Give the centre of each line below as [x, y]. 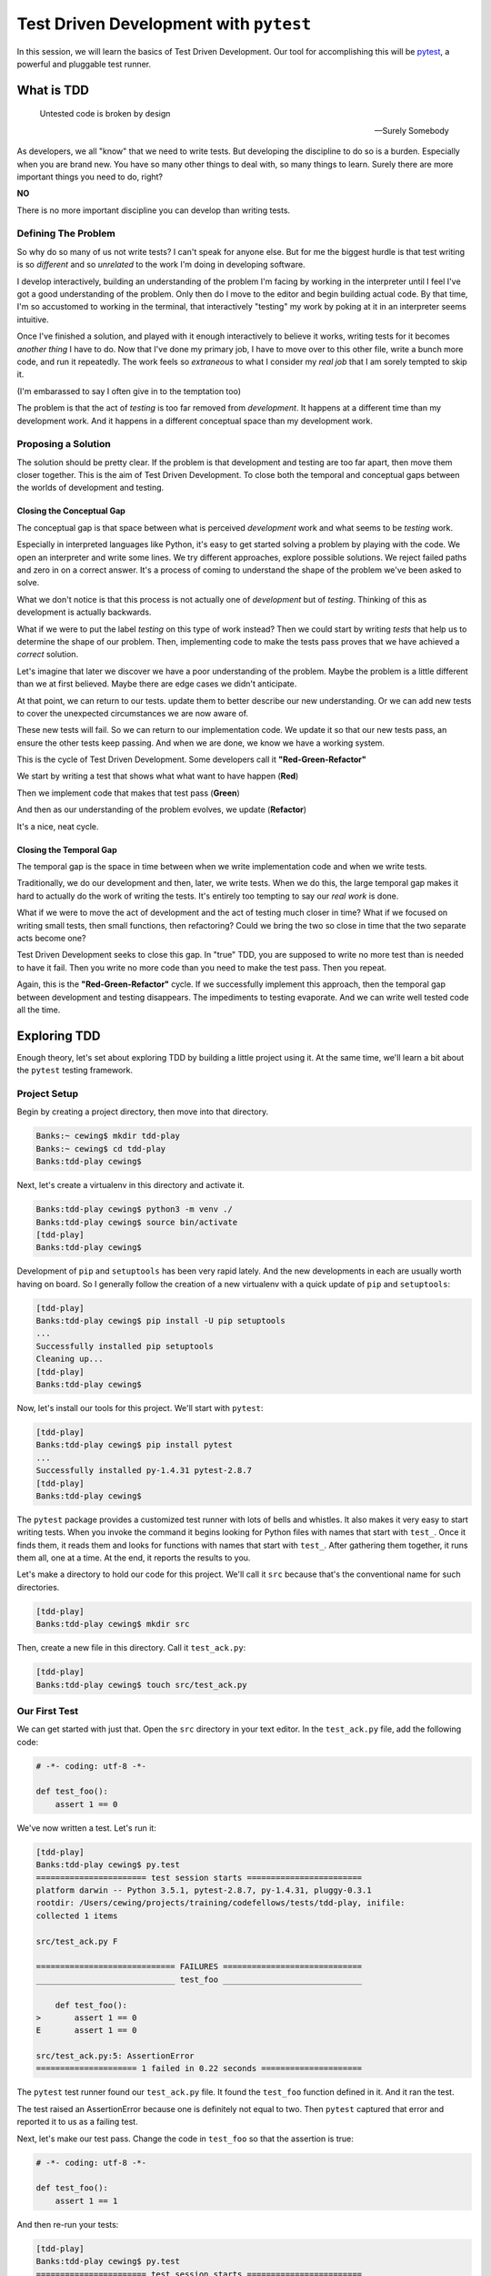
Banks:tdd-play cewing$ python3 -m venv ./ [135, 1209]
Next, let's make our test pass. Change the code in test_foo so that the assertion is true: [185, 2139]
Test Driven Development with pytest [164, 24]
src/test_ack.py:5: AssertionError [115, 2056]
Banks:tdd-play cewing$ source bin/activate [137, 1222]
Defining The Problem [66, 234]
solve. [28, 583]
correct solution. [48, 655]
